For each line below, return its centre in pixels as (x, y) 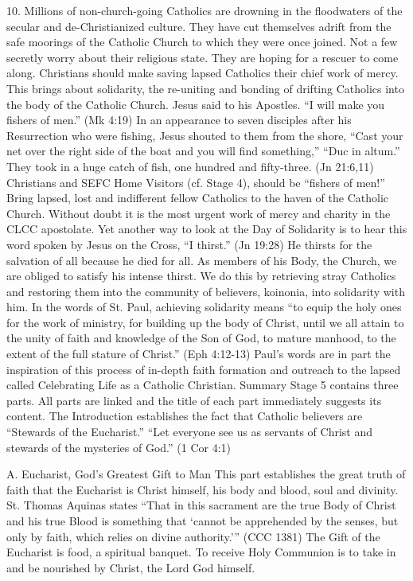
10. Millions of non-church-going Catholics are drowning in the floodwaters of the (205, 10)
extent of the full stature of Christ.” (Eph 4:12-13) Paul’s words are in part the (199, 354)
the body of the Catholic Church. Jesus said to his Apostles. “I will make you (196, 104)
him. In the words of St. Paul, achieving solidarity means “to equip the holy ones (204, 307)
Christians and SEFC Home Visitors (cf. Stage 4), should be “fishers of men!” (196, 182)
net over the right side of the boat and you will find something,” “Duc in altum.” (203, 151)
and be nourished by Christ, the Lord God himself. (131, 567)
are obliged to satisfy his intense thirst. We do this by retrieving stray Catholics (201, 276)
